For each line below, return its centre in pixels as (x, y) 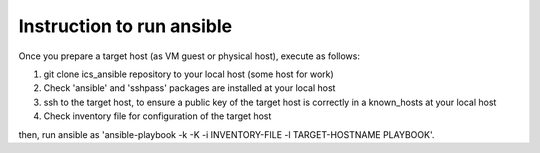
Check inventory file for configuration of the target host (157, 116)
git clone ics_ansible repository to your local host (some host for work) (188, 74)
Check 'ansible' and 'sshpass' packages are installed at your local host (189, 88)
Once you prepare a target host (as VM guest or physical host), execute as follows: (189, 56)
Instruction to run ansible (125, 26)
